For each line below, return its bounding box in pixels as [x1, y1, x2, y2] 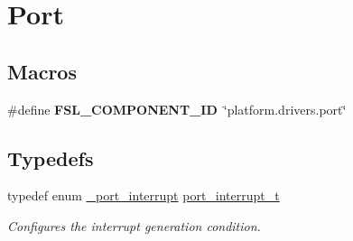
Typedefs [7, 144, 94, 171]
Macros [7, 57, 77, 85]
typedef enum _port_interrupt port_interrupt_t [7, 186, 280, 205]
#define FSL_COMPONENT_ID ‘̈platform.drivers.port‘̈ [7, 99, 347, 118]
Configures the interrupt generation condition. [7, 216, 261, 235]
